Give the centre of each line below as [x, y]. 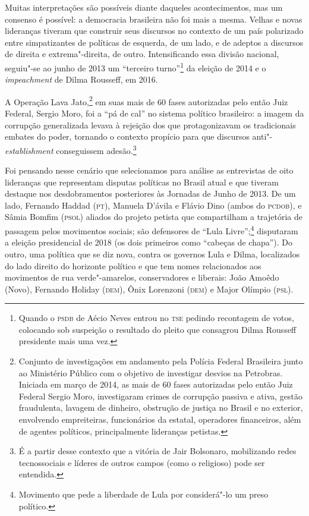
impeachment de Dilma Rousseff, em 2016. [81, 79]
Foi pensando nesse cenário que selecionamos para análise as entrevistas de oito [149, 170]
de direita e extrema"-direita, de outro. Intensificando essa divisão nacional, [142, 54]
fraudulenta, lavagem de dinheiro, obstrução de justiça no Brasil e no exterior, [161, 408]
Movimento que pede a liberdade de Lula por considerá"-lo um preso [144, 494]
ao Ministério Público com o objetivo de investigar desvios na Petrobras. [151, 372]
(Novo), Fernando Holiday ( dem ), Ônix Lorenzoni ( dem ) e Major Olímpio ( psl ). [149, 289]
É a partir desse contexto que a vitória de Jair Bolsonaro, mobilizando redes [157, 451]
